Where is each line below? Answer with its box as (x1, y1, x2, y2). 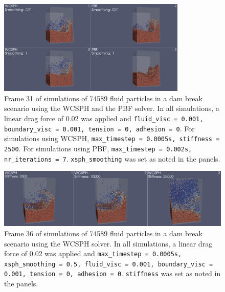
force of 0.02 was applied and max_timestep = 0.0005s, (4, 248, 182, 259)
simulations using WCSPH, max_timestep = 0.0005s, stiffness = (4, 133, 220, 144)
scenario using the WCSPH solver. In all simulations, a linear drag (4, 238, 213, 249)
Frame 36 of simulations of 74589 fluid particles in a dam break (4, 228, 202, 238)
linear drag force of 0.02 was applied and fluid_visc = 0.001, (4, 113, 204, 124)
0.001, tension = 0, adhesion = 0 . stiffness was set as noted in (4, 268, 221, 279)
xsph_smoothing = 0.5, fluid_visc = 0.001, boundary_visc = (4, 260, 213, 268)
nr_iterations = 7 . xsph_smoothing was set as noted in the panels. (4, 153, 220, 164)
